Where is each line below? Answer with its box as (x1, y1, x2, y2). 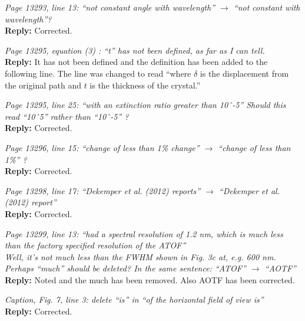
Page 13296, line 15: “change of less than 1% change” (5, 141, 200, 153)
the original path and (5, 78, 81, 91)
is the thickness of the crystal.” (89, 78, 201, 91)
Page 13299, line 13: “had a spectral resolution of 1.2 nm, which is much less (5, 227, 283, 240)
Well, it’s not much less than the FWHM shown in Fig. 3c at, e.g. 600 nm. (5, 250, 276, 263)
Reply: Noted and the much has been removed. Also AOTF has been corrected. (5, 273, 295, 286)
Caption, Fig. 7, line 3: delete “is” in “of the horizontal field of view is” (5, 293, 264, 306)
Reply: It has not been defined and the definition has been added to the (5, 55, 268, 68)
